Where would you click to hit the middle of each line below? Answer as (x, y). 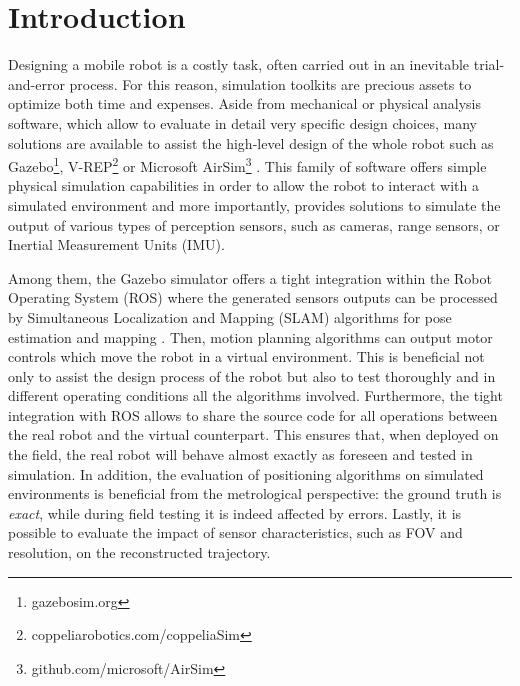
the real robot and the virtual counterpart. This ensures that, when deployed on (253, 434)
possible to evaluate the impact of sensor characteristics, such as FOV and (235, 532)
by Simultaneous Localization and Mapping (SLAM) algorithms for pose (230, 316)
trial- (489, 64)
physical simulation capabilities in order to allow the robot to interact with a (243, 185)
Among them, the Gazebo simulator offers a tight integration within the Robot (250, 277)
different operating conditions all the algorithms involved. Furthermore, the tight (255, 395)
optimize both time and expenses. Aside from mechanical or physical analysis (245, 103)
